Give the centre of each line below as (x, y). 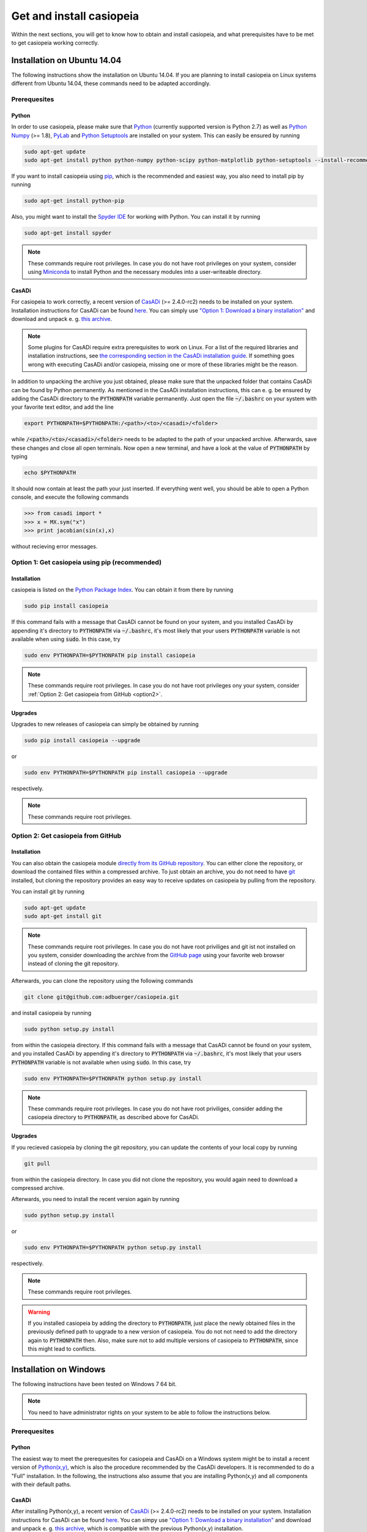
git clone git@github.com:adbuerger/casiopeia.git (102, 997)
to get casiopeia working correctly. (55, 42)
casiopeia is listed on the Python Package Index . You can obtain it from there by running (122, 590)
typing (19, 457)
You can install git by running (48, 891)
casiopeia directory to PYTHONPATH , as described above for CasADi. (114, 1117)
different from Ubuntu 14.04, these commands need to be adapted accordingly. (111, 83)
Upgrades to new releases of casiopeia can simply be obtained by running (105, 724)
